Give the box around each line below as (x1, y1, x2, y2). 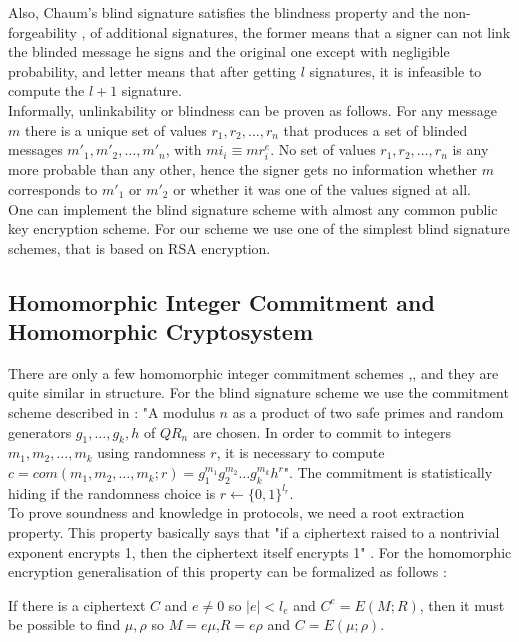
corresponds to (8, 178, 98, 199)
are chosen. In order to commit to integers (192, 421, 452, 442)
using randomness (97, 442, 206, 463)
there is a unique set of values (24, 119, 207, 140)
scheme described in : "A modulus (8, 402, 215, 423)
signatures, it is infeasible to (309, 60, 482, 81)
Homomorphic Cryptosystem (8, 316, 314, 347)
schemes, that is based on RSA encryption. (8, 237, 271, 258)
